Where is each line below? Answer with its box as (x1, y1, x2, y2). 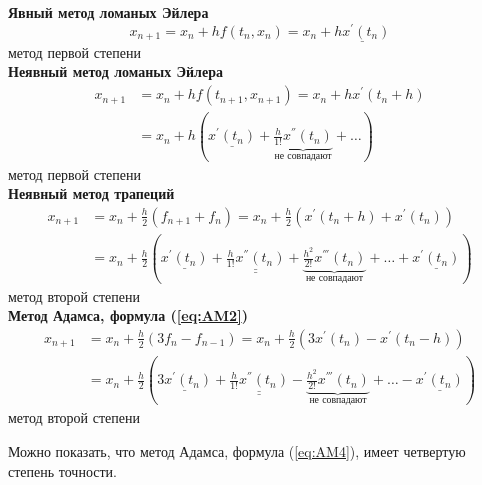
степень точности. (8, 460, 117, 481)
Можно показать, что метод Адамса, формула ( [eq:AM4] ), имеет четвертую (8, 441, 466, 462)
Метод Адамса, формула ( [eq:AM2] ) (8, 305, 248, 326)
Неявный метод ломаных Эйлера (8, 61, 223, 82)
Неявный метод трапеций (8, 183, 175, 204)
